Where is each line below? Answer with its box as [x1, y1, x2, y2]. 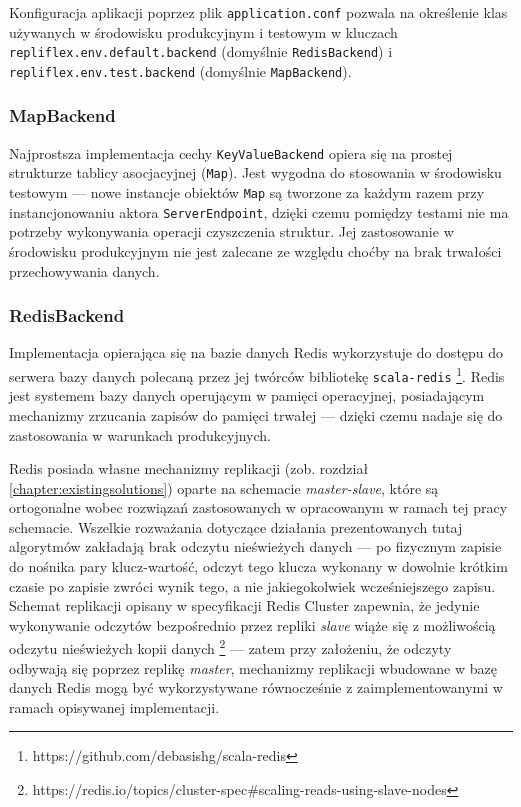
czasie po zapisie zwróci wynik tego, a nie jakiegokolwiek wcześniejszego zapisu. [9, 575, 496, 596]
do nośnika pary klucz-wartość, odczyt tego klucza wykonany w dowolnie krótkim [9, 556, 508, 577]
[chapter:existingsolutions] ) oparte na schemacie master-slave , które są [9, 477, 439, 498]
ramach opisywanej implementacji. [9, 696, 220, 717]
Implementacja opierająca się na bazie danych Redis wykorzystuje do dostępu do [9, 342, 504, 363]
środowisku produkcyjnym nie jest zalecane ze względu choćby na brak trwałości [9, 241, 502, 261]
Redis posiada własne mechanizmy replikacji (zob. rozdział [9, 458, 369, 479]
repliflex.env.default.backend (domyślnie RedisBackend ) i [9, 41, 393, 62]
